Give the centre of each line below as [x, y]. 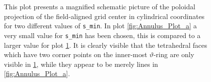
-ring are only [174, 54]
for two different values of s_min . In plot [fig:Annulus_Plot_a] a [101, 26]
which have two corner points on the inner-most [76, 54]
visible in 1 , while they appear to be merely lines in [81, 64]
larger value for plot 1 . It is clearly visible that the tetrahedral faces [106, 45]
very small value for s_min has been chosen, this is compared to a [102, 35]
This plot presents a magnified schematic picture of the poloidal [100, 6]
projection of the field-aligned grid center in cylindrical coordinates [104, 16]
